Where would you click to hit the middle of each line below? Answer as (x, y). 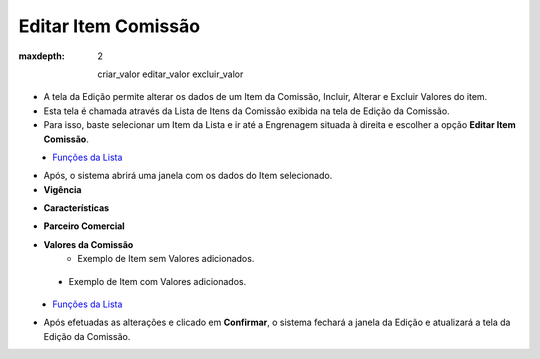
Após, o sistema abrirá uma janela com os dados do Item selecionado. (188, 176)
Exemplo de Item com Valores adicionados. (157, 281)
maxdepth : (41, 56)
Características (76, 208)
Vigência (62, 189)
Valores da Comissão (88, 244)
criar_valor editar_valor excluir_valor (170, 74)
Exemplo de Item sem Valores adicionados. (166, 259)
